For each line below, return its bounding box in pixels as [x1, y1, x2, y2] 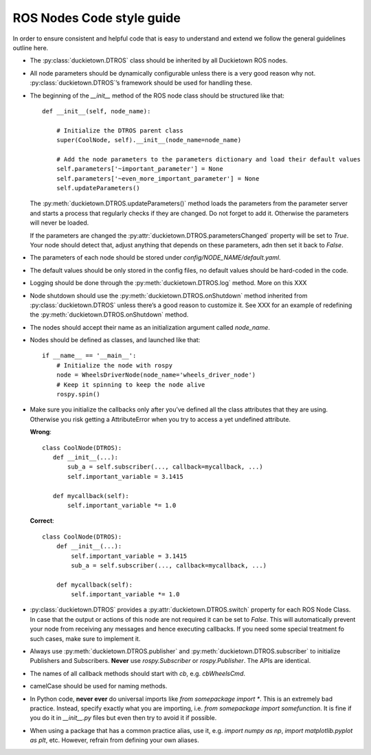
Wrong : [30, 428, 52, 436]
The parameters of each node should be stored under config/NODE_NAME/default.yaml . [30, 253, 281, 262]
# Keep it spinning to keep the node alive [56, 381, 205, 388]
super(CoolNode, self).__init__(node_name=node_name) [56, 136, 242, 144]
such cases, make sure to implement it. [30, 634, 141, 642]
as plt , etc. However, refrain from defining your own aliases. [30, 736, 199, 745]
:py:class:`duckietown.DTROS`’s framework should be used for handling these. [30, 79, 253, 87]
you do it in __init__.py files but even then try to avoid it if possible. [30, 714, 217, 722]
